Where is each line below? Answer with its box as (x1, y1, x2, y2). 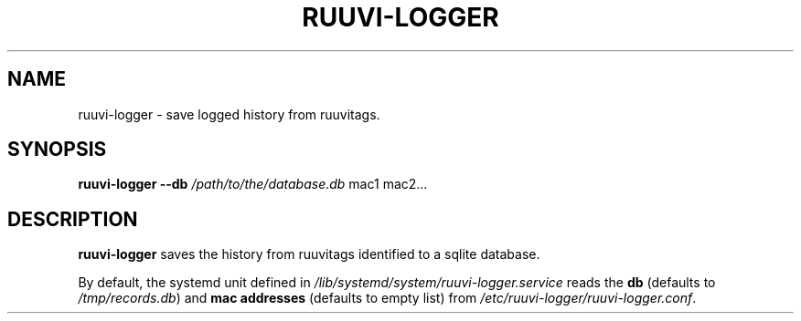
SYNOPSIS (7, 138, 107, 161)
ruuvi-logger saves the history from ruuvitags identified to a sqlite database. (78, 246, 540, 263)
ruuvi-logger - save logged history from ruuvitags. (78, 106, 380, 122)
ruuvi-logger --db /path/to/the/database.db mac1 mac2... (78, 176, 428, 192)
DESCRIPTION (7, 207, 138, 231)
